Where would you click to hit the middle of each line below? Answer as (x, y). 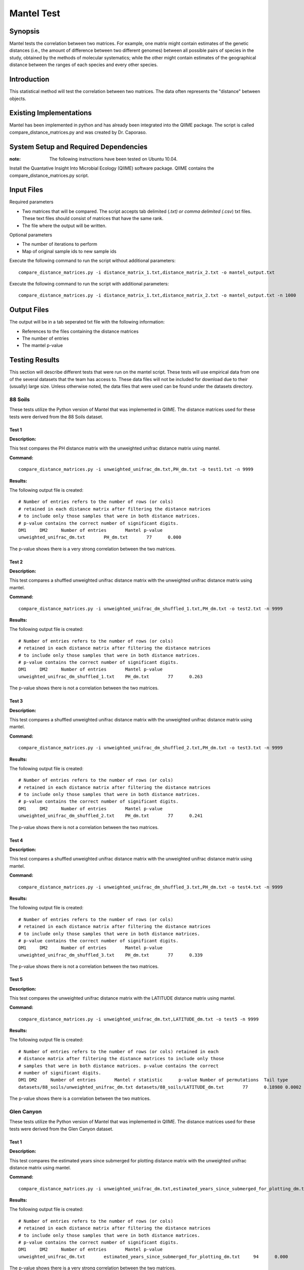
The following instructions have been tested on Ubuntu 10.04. (113, 159)
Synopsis (25, 31)
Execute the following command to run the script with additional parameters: (89, 283)
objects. (18, 99)
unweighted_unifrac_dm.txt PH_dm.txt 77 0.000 (100, 537)
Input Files (26, 190)
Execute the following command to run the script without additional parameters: (92, 261)
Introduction (29, 80)
